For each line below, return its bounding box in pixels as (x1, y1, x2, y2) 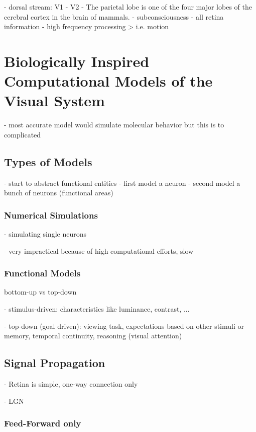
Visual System (4, 90, 105, 111)
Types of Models (4, 154, 92, 169)
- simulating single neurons (4, 229, 86, 239)
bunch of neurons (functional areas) (4, 187, 113, 198)
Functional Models (4, 267, 81, 279)
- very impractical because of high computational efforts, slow (4, 245, 194, 256)
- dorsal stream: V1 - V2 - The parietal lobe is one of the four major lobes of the (4, 2, 252, 12)
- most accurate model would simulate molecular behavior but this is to (4, 119, 224, 130)
